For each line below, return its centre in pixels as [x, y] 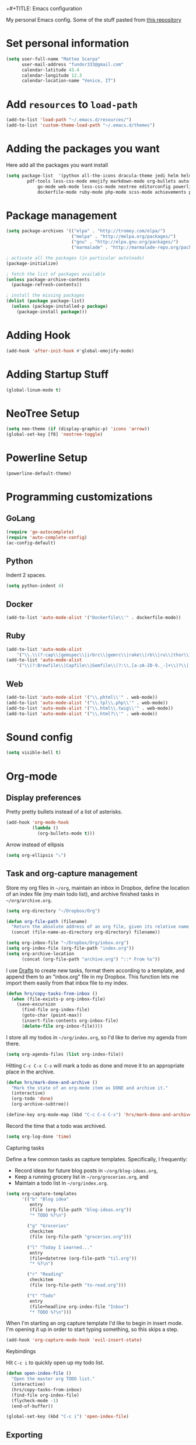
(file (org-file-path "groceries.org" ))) [80, 1237]
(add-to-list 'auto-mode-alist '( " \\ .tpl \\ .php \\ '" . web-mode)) [87, 703]
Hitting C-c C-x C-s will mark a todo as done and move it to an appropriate [95, 1065]
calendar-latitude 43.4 [50, 70]
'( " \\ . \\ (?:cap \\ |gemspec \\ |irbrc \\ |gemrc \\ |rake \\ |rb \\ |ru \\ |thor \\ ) [104, 655]
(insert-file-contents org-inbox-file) [70, 1021]
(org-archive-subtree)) [40, 1104]
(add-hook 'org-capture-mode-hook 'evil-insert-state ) [74, 1340]
